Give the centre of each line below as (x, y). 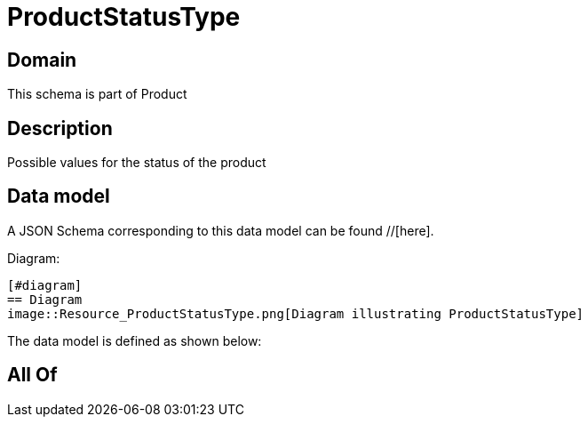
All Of (32, 375)
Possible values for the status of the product (137, 163)
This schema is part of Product (97, 94)
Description (60, 128)
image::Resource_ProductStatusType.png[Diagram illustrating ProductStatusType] (296, 313)
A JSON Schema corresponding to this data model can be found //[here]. (221, 230)
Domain (42, 60)
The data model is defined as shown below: (135, 340)
